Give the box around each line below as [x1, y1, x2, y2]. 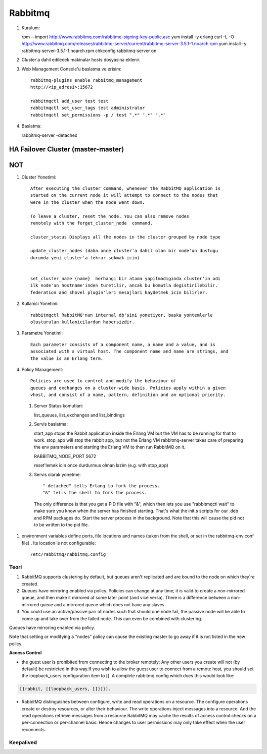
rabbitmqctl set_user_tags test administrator [30, 105, 145, 111]
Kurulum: [21, 25, 40, 31]
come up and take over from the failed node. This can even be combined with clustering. [21, 615, 202, 622]
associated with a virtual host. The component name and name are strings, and [30, 348, 228, 354]
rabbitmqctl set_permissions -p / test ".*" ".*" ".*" [30, 112, 166, 117]
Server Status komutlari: [34, 403, 84, 409]
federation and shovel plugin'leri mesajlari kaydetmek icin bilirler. [30, 290, 208, 295]
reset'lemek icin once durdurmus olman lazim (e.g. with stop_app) [34, 463, 169, 468]
